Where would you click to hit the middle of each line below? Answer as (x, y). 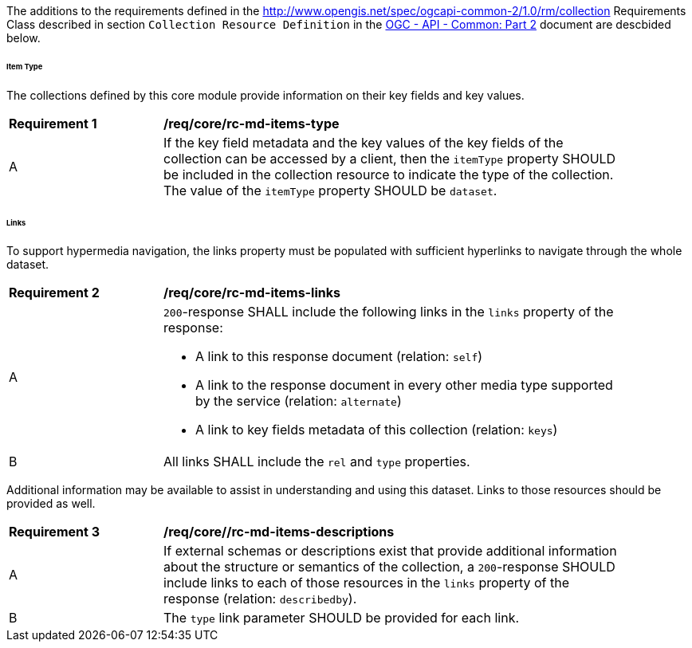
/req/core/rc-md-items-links (252, 293)
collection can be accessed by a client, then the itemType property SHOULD (390, 158)
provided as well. (51, 504)
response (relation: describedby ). (260, 599)
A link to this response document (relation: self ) (339, 357)
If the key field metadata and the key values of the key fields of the (364, 142)
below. (24, 38)
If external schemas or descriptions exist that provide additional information (390, 551)
